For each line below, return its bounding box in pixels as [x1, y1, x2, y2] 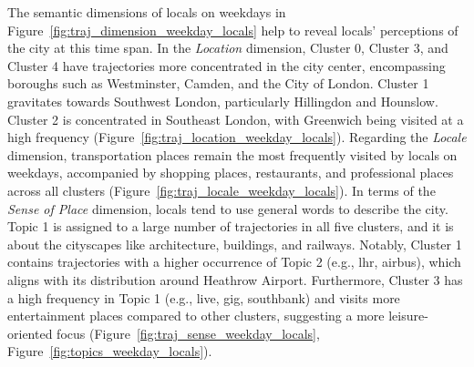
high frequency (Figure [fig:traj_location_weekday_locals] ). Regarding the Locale [7, 127, 467, 147]
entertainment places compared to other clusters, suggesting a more [7, 306, 385, 325]
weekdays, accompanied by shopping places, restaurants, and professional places [7, 163, 454, 182]
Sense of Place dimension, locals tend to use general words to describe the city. [7, 199, 448, 218]
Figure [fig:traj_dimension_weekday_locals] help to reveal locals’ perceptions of [7, 20, 459, 39]
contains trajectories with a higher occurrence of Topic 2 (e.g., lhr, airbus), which [7, 252, 461, 271]
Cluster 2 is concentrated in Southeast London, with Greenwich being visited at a [7, 109, 464, 128]
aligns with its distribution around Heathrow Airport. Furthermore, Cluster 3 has [7, 270, 463, 289]
